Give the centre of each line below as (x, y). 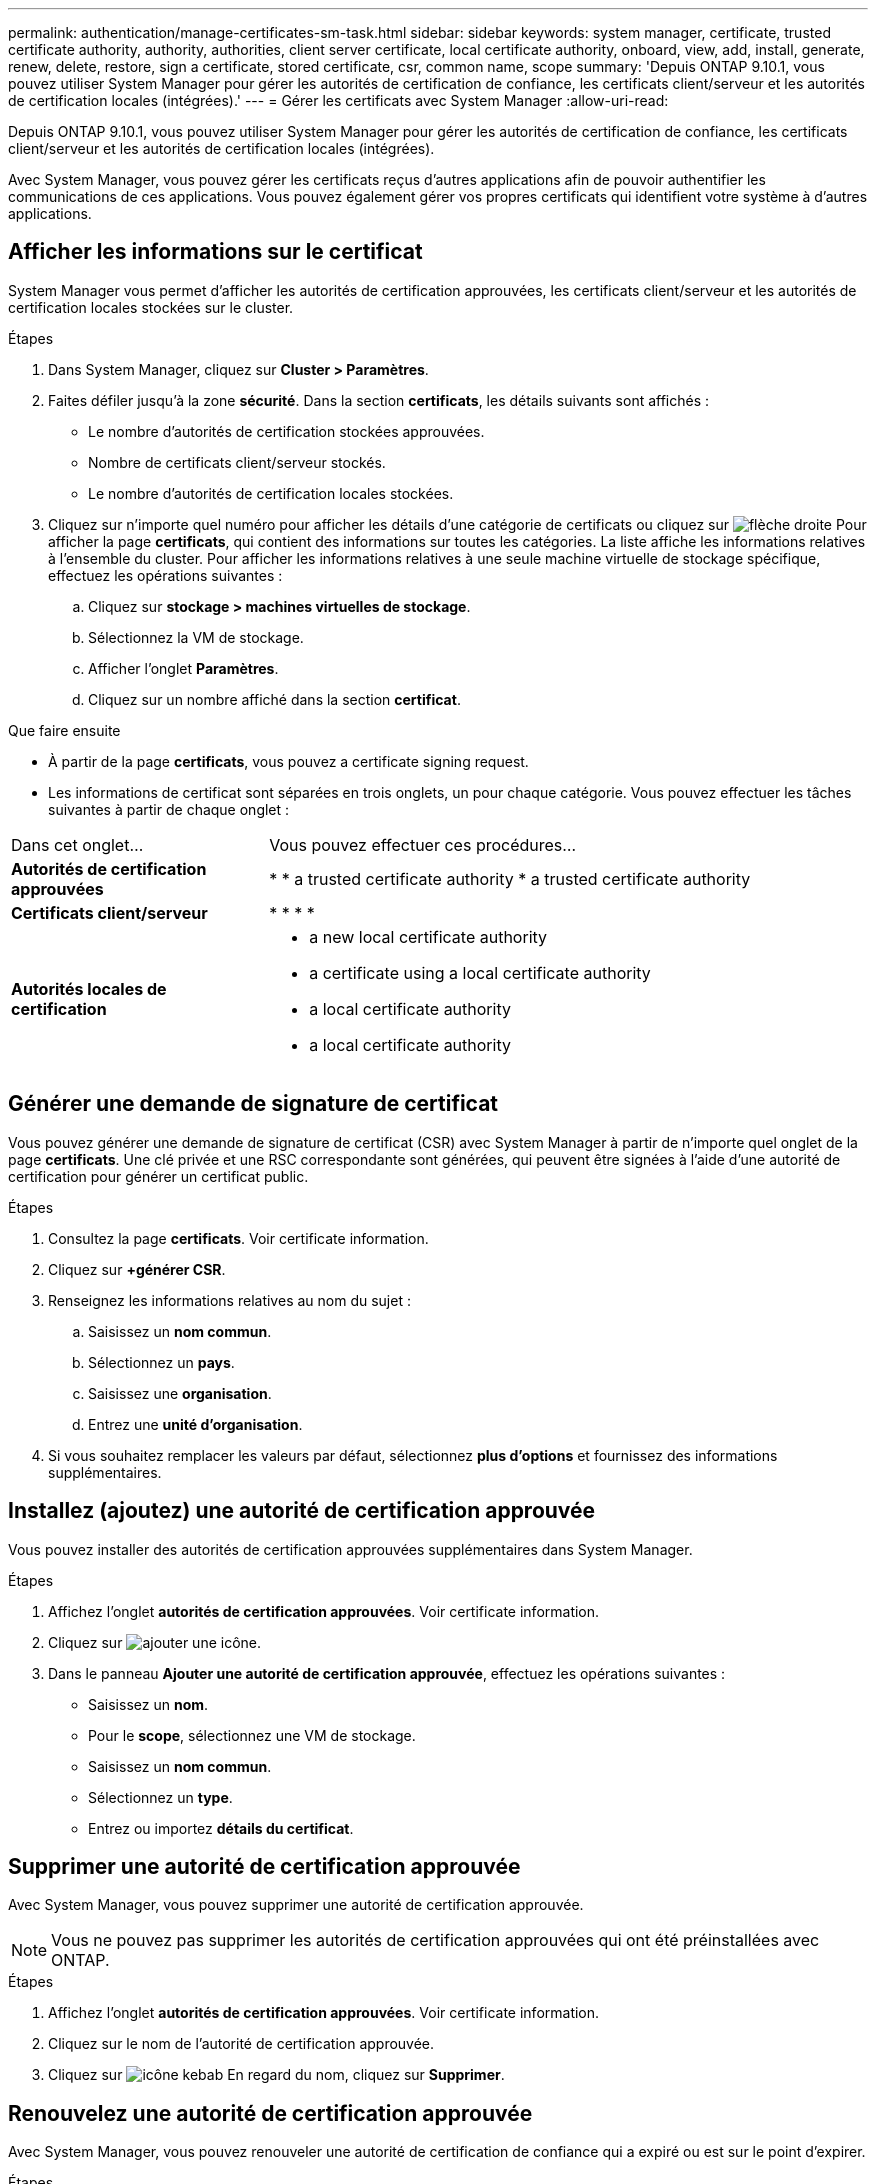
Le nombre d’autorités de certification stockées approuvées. (286, 431)
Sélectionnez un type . (160, 1797)
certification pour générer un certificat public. (158, 1176)
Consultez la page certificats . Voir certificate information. (238, 1238)
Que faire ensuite (64, 730)
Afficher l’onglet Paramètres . (183, 668)
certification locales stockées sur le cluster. (151, 307)
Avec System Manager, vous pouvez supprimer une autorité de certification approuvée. (296, 1905)
